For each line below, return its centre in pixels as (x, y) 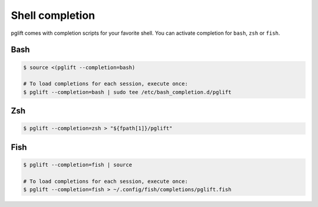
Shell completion (53, 15)
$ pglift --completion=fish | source (78, 165)
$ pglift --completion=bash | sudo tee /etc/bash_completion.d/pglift (127, 92)
